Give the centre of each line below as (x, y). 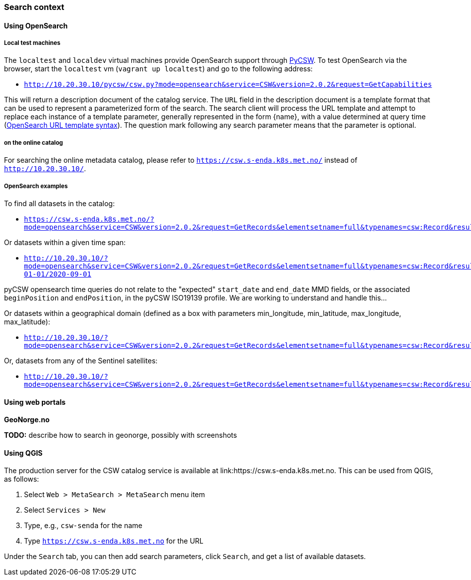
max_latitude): (27, 321)
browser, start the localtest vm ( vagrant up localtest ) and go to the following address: (158, 69)
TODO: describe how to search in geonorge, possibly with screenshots (120, 435)
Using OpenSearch (36, 25)
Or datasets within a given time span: (65, 242)
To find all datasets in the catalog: (59, 203)
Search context (34, 7)
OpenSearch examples (36, 186)
